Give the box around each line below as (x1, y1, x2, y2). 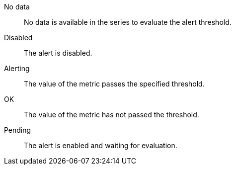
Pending (4, 126, 31, 134)
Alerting (4, 64, 30, 73)
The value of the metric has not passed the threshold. (24, 110, 199, 119)
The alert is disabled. (24, 49, 92, 57)
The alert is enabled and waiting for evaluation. (24, 141, 177, 150)
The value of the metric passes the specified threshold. (24, 80, 205, 88)
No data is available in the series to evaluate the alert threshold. (24, 18, 232, 26)
